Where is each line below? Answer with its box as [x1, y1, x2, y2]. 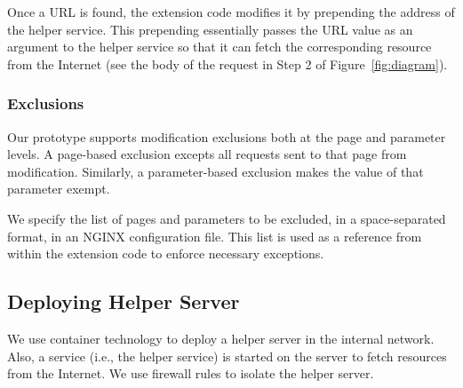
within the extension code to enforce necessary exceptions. [7, 244, 324, 263]
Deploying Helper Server [7, 288, 240, 315]
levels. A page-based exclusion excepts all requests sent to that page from [7, 145, 407, 163]
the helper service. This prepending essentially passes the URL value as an [7, 20, 413, 38]
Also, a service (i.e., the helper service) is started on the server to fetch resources [7, 346, 447, 365]
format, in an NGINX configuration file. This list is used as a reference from [7, 226, 422, 245]
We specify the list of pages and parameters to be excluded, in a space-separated [7, 209, 446, 227]
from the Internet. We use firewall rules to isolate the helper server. [7, 364, 374, 383]
